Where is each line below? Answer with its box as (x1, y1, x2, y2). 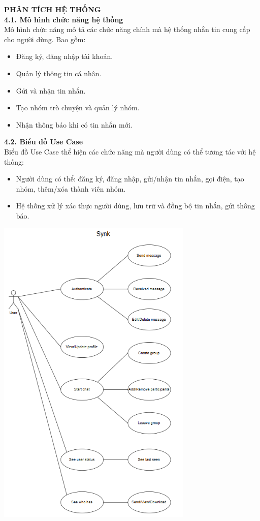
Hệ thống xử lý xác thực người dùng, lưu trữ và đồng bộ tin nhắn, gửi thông (16, 200, 255, 211)
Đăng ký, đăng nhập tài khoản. (16, 51, 113, 62)
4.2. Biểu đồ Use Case (4, 136, 83, 147)
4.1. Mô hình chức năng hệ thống (4, 14, 123, 24)
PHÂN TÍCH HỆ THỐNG (4, 4, 101, 14)
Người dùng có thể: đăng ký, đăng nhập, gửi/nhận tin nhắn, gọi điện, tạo (16, 173, 244, 184)
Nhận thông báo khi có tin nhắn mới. (16, 119, 133, 130)
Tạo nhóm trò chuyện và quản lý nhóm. (16, 102, 140, 113)
